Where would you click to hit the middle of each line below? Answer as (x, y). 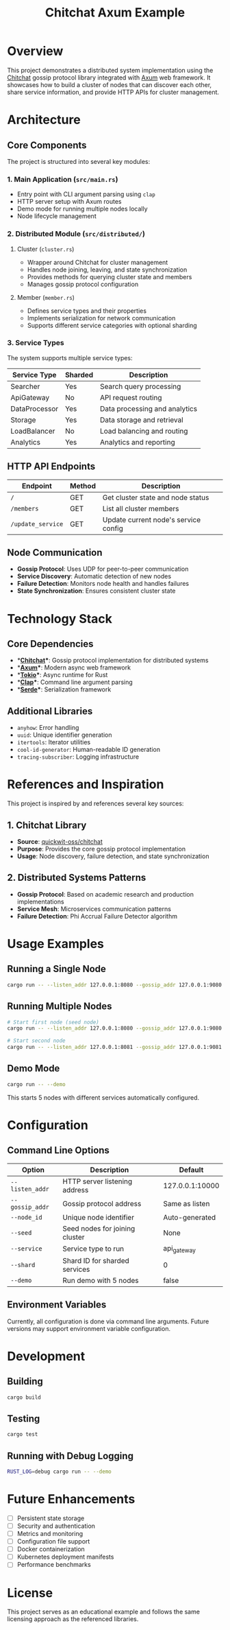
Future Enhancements (71, 1499)
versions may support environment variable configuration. (89, 1328)
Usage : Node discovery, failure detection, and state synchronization (113, 856)
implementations (40, 901)
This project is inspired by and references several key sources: (95, 803)
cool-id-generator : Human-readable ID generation (89, 750)
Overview (35, 51)
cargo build (24, 1397)
